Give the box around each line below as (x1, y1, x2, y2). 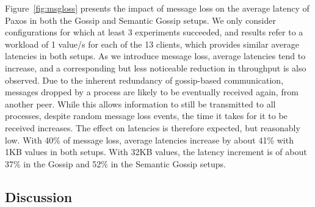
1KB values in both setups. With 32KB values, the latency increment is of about (5, 145, 307, 158)
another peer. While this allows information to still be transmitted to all (5, 97, 276, 110)
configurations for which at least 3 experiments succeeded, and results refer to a (5, 26, 303, 38)
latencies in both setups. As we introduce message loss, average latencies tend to (5, 49, 306, 62)
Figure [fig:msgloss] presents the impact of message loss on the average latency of (5, 2, 310, 14)
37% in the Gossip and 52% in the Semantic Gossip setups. (5, 157, 226, 170)
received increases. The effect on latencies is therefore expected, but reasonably (5, 121, 300, 134)
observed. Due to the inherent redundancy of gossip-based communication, (5, 73, 284, 86)
